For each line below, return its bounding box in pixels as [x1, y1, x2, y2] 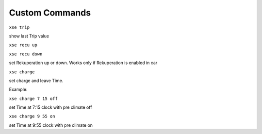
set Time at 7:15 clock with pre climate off [9, 104, 92, 110]
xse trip [9, 24, 30, 30]
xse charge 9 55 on [9, 114, 55, 119]
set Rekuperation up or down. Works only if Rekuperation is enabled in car [9, 60, 158, 66]
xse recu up [9, 42, 37, 48]
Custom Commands [9, 7, 91, 18]
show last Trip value [9, 33, 49, 39]
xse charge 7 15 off [9, 96, 58, 101]
